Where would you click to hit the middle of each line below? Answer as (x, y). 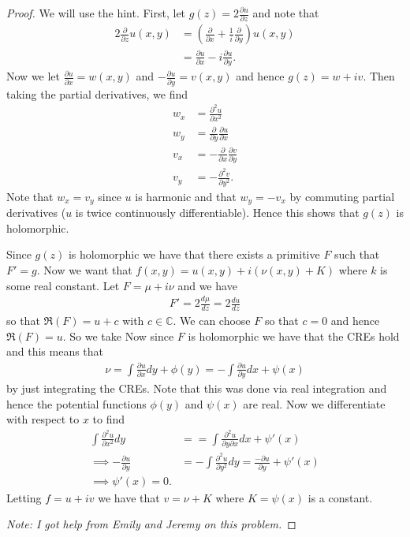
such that (357, 254)
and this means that (55, 351)
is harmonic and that (186, 196)
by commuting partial (342, 196)
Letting (24, 497)
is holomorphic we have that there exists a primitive (194, 254)
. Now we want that (84, 269)
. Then (379, 76)
